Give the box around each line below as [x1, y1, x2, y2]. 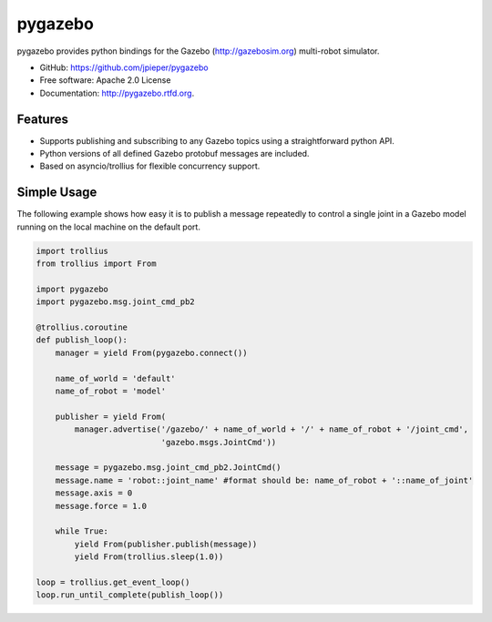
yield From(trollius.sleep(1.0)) [74, 552, 224, 562]
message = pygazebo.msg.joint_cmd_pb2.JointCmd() [55, 463, 282, 473]
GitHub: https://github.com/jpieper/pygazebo [39, 62, 209, 73]
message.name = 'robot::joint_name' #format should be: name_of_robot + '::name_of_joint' [55, 474, 474, 485]
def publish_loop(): [36, 335, 128, 345]
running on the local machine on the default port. [16, 221, 200, 232]
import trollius [36, 246, 109, 256]
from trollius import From [36, 259, 157, 269]
